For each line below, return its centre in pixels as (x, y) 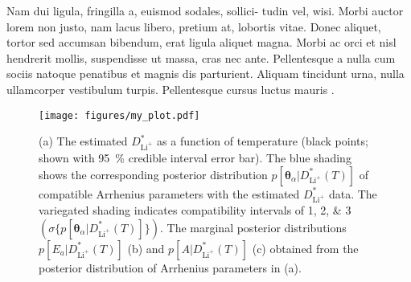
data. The (353, 193)
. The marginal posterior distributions (253, 227)
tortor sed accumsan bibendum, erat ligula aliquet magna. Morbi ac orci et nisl (201, 42)
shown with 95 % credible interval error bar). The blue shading (195, 157)
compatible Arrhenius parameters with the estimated (169, 193)
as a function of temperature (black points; (263, 141)
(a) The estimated (83, 141)
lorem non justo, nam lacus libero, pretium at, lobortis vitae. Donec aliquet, (194, 26)
